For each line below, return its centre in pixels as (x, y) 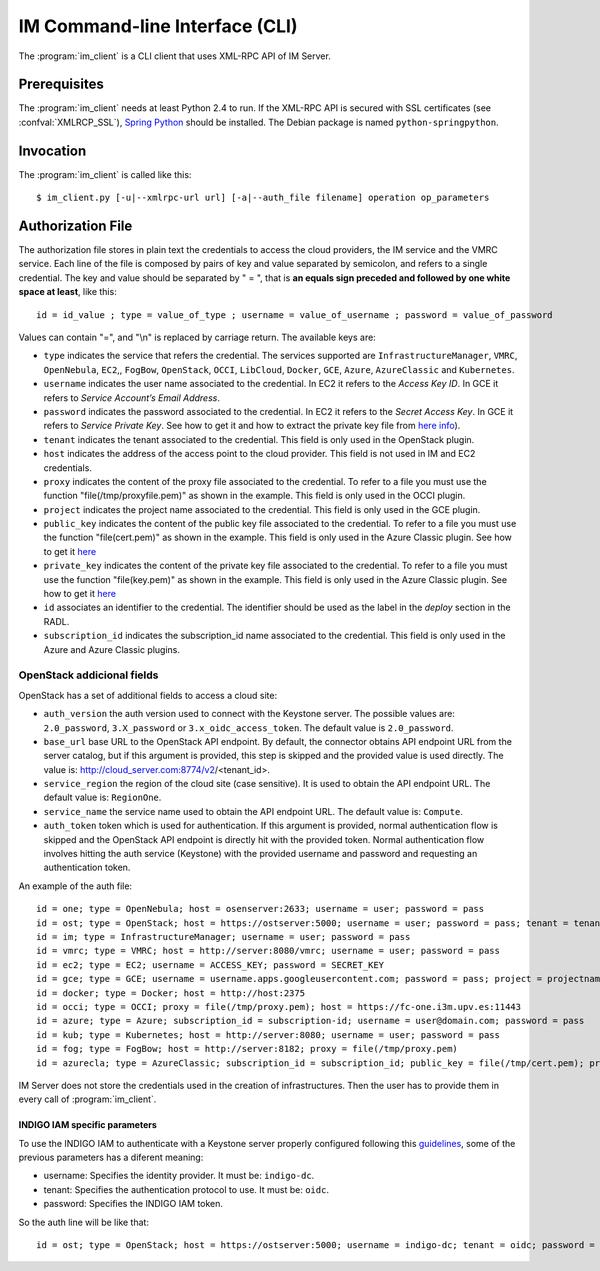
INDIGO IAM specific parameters (87, 1125)
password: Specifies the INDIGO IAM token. (133, 1204)
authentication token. (87, 867)
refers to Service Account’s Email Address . (131, 397)
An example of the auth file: (75, 886)
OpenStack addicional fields (88, 675)
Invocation (52, 150)
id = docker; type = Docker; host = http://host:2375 (170, 993)
